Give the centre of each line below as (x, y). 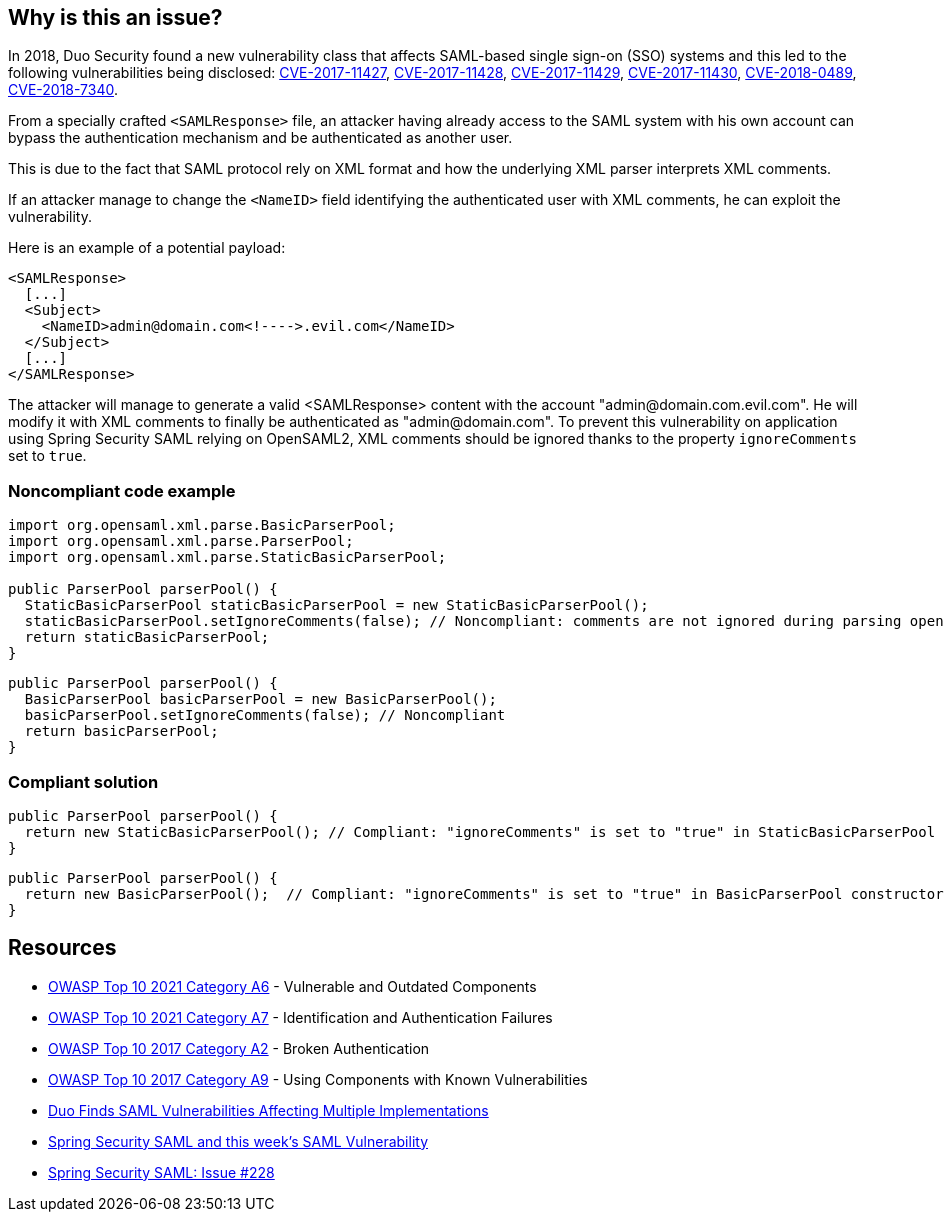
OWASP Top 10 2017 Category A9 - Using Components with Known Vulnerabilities (318, 1079)
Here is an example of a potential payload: (147, 248)
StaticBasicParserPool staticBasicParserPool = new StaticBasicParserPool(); (336, 605)
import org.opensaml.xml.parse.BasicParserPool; (202, 525)
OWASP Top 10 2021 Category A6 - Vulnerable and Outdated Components (292, 986)
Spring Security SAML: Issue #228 (161, 1172)
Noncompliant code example (122, 490)
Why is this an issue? (115, 17)
